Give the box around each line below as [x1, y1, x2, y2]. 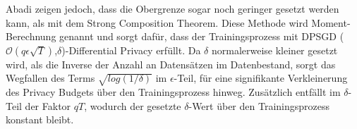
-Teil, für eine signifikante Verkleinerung [174, 70, 348, 85]
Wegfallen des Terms [6, 70, 95, 85]
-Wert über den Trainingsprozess [188, 98, 329, 113]
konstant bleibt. [6, 112, 74, 127]
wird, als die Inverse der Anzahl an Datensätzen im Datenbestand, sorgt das [6, 56, 336, 71]
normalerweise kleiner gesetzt [211, 42, 338, 57]
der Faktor [25, 98, 71, 113]
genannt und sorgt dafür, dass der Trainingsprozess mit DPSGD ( [59, 29, 344, 44]
